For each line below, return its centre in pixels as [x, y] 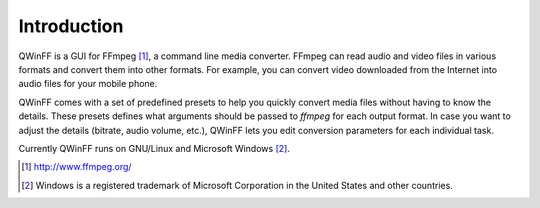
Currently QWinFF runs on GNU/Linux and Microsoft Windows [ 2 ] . [154, 148]
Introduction [71, 26]
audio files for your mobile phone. [88, 84]
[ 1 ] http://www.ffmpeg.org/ [76, 167]
